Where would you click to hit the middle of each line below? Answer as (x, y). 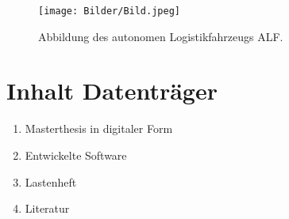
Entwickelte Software (76, 155)
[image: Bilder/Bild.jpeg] (109, 11)
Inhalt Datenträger (112, 91)
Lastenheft (51, 181)
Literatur (47, 208)
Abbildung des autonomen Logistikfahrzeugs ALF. (161, 36)
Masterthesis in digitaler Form (99, 128)
